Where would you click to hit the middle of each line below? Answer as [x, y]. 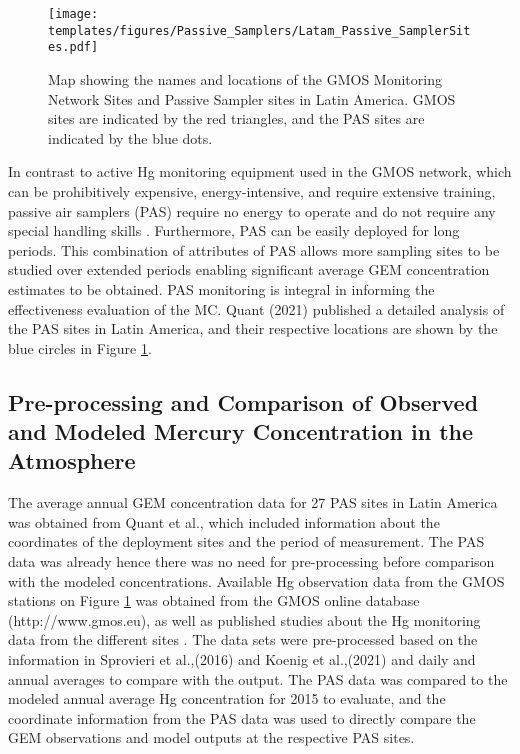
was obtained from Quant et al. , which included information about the [224, 521]
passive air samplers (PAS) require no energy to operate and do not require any [252, 210]
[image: [73, 14]
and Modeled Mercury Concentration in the [241, 431]
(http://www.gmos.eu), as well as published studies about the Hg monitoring [244, 619]
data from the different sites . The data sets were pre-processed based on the [243, 639]
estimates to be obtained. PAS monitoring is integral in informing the [221, 288]
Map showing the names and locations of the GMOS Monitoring [245, 78]
